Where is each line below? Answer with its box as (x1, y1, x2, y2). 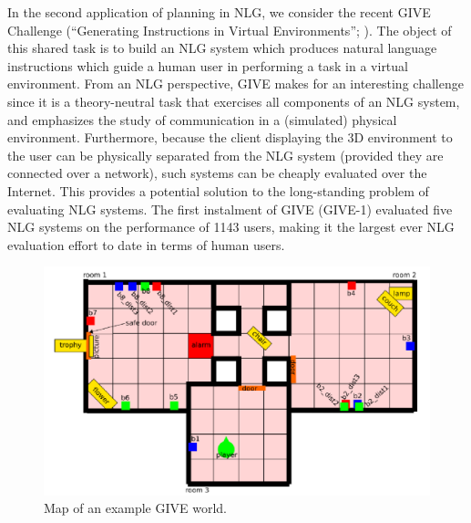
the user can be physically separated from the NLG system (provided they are (7, 145, 444, 164)
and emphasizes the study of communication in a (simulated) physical (7, 110, 397, 129)
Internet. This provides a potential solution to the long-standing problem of (7, 181, 429, 200)
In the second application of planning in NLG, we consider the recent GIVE (7, 3, 431, 21)
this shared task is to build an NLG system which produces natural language (7, 38, 437, 58)
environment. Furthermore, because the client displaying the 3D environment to (7, 128, 453, 147)
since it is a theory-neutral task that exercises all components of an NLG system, (7, 91, 460, 110)
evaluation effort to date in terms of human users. (7, 235, 285, 254)
